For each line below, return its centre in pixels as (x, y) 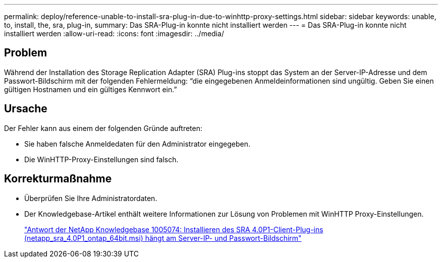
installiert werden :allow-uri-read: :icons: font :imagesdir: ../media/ (114, 34)
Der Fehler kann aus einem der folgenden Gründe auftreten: (103, 128)
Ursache (26, 109)
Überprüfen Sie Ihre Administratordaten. (91, 198)
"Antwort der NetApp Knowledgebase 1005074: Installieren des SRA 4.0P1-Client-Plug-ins (174, 229)
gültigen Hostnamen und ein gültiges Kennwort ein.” (91, 89)
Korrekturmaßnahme (58, 179)
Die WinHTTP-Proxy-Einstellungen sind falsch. (101, 159)
